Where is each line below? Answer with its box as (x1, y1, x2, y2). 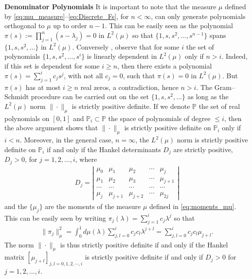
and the (4, 201, 27, 211)
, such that (123, 70, 155, 80)
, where (75, 154, 97, 164)
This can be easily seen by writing (4, 212, 106, 223)
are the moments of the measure (45, 201, 141, 211)
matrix (4, 252, 24, 262)
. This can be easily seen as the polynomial (105, 20, 233, 31)
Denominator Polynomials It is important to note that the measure (4, 1, 216, 11)
